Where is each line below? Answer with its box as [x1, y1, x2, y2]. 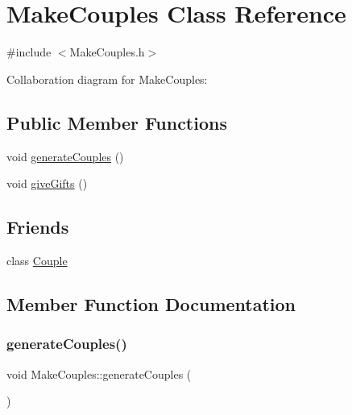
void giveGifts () [6, 175, 88, 192]
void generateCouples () [6, 147, 124, 164]
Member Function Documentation [6, 291, 296, 316]
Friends [6, 214, 69, 239]
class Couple [6, 251, 68, 268]
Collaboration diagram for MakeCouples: [6, 70, 208, 87]
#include [6, 44, 52, 60]
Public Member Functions [6, 110, 227, 135]
